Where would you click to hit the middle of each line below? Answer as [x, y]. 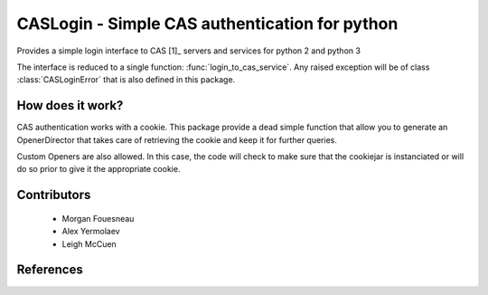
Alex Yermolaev [91, 232]
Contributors [54, 195]
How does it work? [70, 105]
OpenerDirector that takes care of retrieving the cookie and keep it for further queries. [177, 139]
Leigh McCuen [89, 243]
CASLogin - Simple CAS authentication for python [207, 24]
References [50, 270]
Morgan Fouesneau [98, 218]
